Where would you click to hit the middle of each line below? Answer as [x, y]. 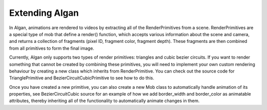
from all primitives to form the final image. [52, 48]
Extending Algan [44, 13]
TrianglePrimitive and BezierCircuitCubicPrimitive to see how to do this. [82, 78]
